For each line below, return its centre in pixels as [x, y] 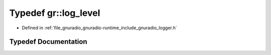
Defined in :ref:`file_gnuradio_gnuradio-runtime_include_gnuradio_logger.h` [100, 28]
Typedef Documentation [48, 42]
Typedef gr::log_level [55, 13]
